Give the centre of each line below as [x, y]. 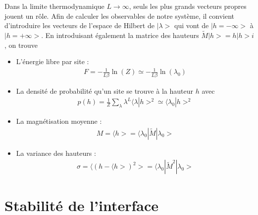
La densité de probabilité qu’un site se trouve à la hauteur [104, 90]
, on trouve [21, 45]
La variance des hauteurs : [56, 153]
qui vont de [191, 25]
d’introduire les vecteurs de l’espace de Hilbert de [79, 25]
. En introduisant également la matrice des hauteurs [120, 35]
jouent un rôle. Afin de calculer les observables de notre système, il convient [120, 16]
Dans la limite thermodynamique [54, 6]
